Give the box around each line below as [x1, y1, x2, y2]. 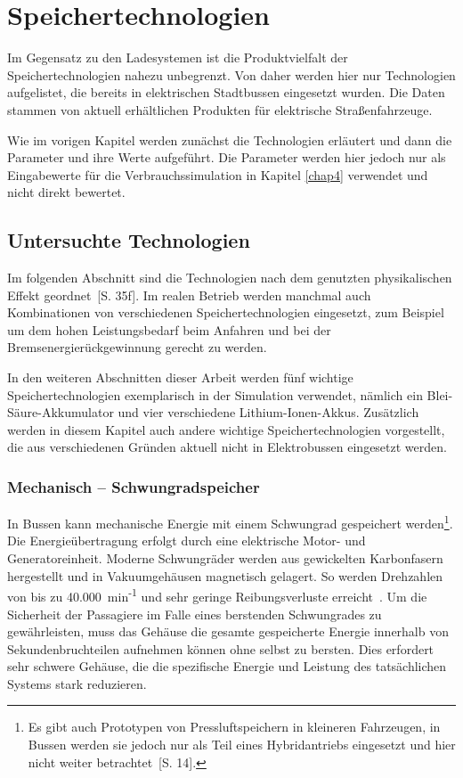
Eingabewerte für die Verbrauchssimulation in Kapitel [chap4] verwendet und [7, 165, 428, 184]
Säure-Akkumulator [7, 403, 114, 422]
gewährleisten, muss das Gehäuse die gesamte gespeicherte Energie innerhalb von [7, 622, 449, 641]
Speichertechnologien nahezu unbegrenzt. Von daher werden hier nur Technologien [7, 65, 456, 84]
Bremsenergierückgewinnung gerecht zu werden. [7, 338, 267, 356]
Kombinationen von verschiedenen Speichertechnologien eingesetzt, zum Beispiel [7, 303, 444, 322]
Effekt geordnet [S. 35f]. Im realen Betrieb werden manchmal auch [7, 285, 371, 304]
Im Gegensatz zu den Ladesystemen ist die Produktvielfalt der [7, 48, 348, 67]
